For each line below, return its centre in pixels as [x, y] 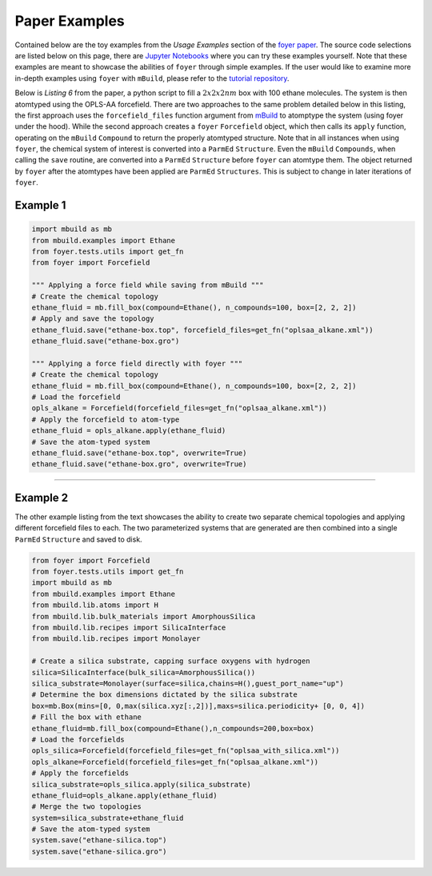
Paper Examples [70, 21]
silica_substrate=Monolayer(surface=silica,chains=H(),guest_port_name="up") [188, 684]
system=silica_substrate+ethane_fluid [108, 818]
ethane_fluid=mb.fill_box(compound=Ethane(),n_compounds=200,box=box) [173, 728]
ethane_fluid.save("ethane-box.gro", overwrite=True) [139, 464]
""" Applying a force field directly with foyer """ [137, 363]
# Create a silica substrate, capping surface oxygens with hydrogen [171, 661]
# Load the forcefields [78, 739]
